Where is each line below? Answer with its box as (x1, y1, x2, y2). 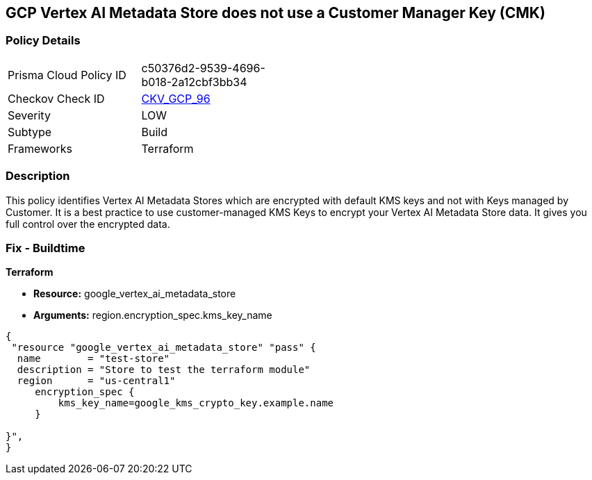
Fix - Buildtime (6, 240, 85, 255)
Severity (8, 108, 51, 122)
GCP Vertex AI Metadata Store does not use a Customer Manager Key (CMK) (6, 4, 545, 22)
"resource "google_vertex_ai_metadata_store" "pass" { (11, 342, 316, 354)
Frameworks (8, 141, 72, 156)
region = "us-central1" (17, 375, 176, 387)
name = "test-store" (17, 353, 170, 365)
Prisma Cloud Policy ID (8, 67, 126, 82)
